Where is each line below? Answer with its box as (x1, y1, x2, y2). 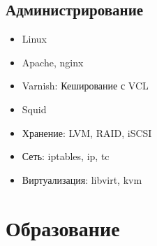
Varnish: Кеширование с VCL (22, 78, 149, 93)
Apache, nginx (22, 55, 84, 69)
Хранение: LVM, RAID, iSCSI (22, 125, 152, 140)
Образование (6, 213, 120, 242)
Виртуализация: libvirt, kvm (22, 172, 142, 187)
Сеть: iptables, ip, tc (22, 149, 110, 164)
